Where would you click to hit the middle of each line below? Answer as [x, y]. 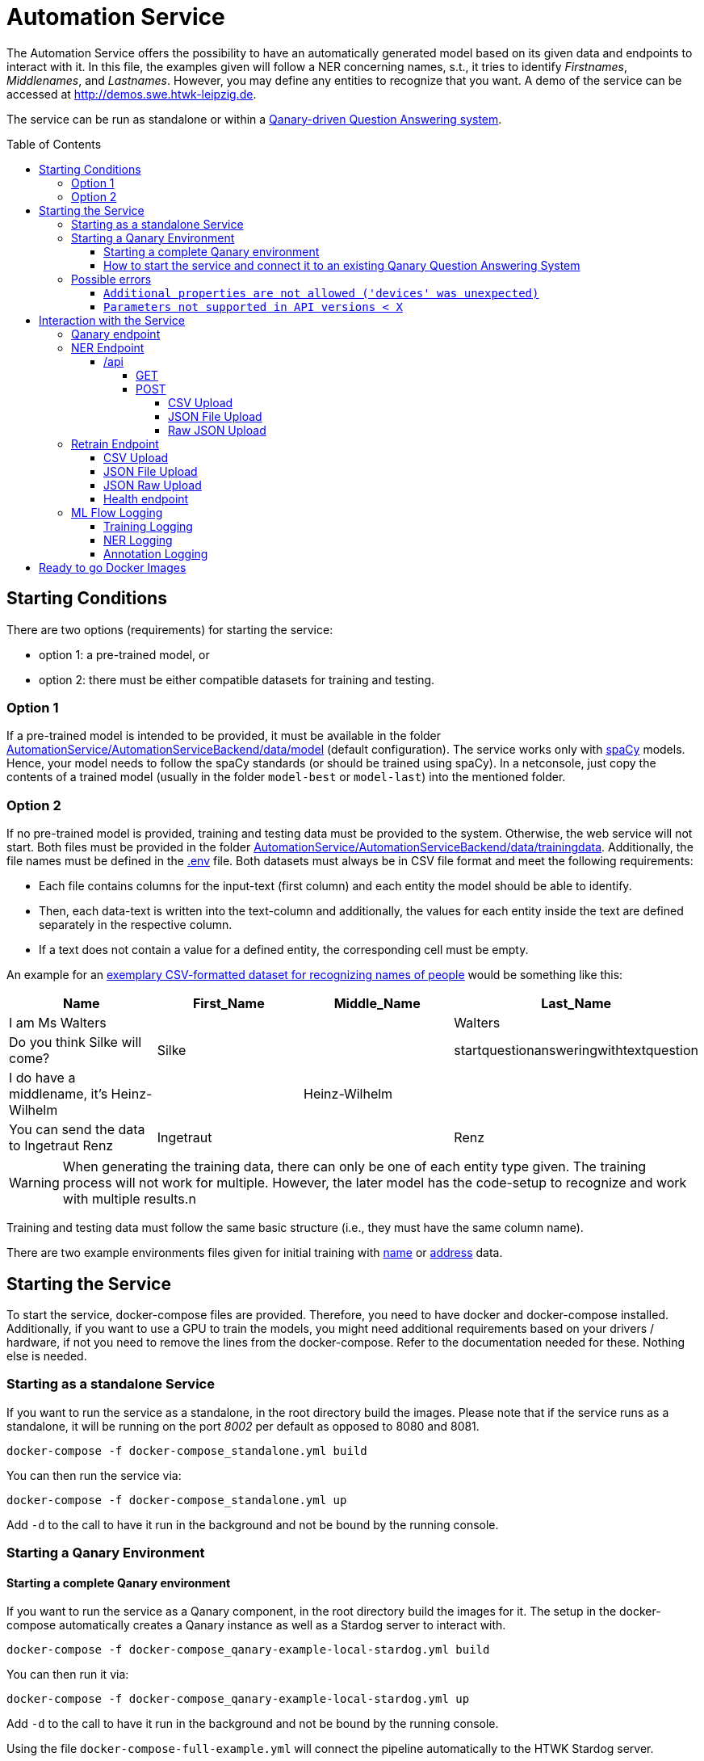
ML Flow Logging [117, 512]
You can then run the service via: [94, 1475]
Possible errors [111, 279]
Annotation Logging [156, 553]
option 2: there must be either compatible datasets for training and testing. [237, 679]
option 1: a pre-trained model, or [124, 654]
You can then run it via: [68, 1675]
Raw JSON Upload [217, 430]
